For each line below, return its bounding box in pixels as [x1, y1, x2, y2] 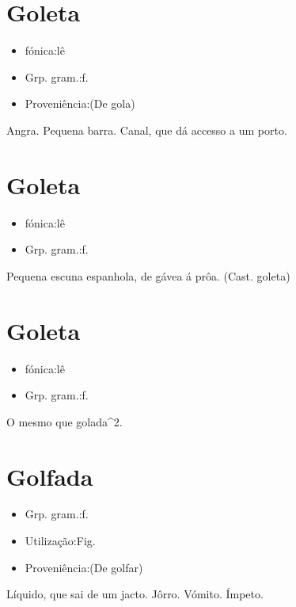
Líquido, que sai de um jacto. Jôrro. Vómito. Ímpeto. [6, 586, 264, 602]
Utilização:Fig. [25, 533, 96, 549]
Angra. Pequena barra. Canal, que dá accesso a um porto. [6, 121, 287, 138]
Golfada [6, 460, 93, 492]
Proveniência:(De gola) [25, 95, 135, 112]
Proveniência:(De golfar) [25, 559, 143, 575]
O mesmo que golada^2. [6, 413, 123, 429]
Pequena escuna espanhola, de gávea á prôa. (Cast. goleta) [6, 267, 290, 284]
